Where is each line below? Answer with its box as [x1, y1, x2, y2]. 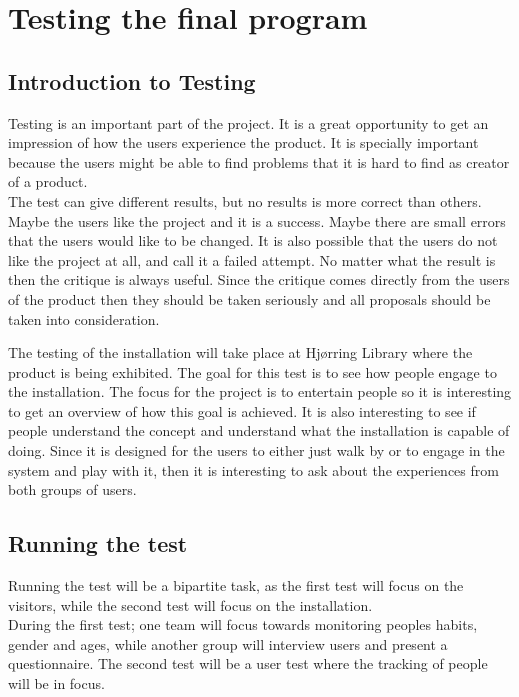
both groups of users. [8, 479, 137, 500]
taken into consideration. [8, 308, 160, 329]
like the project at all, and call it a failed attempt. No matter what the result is [8, 249, 496, 270]
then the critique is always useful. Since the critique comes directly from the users [8, 269, 510, 290]
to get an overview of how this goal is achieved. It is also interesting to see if [8, 400, 476, 421]
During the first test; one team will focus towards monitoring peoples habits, [8, 614, 478, 635]
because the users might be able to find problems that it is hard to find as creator [8, 151, 510, 172]
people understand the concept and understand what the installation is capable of [8, 420, 510, 441]
